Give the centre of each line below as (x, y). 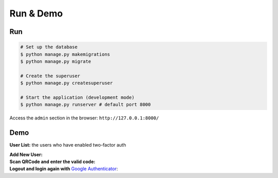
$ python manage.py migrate (56, 61)
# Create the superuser (50, 76)
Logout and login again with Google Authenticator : (64, 169)
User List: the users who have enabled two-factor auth (68, 145)
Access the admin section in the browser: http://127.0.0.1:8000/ (84, 118)
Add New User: (26, 154)
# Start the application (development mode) (77, 97)
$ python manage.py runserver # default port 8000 (86, 105)
